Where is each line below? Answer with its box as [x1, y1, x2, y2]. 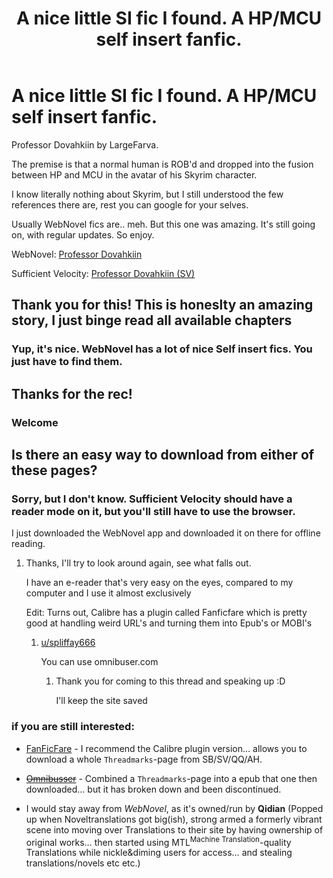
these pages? [11, 462, 98, 479]
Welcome [11, 415, 59, 429]
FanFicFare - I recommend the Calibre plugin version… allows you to [25, 742, 308, 754]
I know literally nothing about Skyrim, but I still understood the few [11, 188, 284, 200]
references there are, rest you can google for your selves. [11, 198, 249, 211]
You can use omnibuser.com [40, 656, 159, 668]
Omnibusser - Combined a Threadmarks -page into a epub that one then [25, 772, 318, 784]
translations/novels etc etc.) [25, 857, 141, 869]
